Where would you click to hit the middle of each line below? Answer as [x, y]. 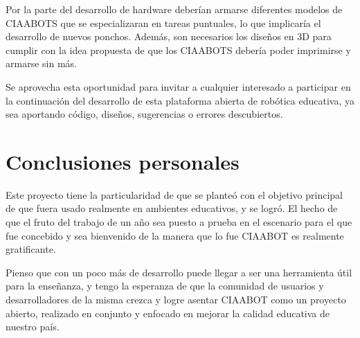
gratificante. [31, 249]
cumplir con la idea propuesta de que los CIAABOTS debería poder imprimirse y [178, 50]
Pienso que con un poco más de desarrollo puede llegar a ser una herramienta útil [179, 272]
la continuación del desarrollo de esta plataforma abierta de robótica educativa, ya [180, 100]
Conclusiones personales [123, 161]
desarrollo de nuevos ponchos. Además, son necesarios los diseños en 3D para [169, 36]
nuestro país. [33, 327]
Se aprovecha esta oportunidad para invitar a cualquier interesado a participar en [178, 86]
